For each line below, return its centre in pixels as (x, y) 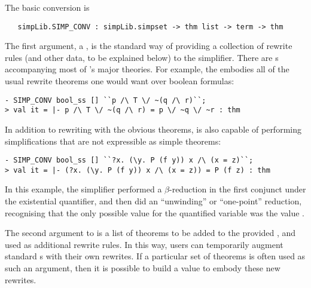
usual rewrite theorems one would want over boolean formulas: (120, 81)
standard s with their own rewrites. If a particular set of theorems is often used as (155, 256)
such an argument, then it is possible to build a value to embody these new (143, 268)
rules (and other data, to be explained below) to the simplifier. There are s (142, 57)
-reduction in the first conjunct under (238, 189)
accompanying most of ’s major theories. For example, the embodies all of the (147, 69)
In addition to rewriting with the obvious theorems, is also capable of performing (153, 129)
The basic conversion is (47, 7)
